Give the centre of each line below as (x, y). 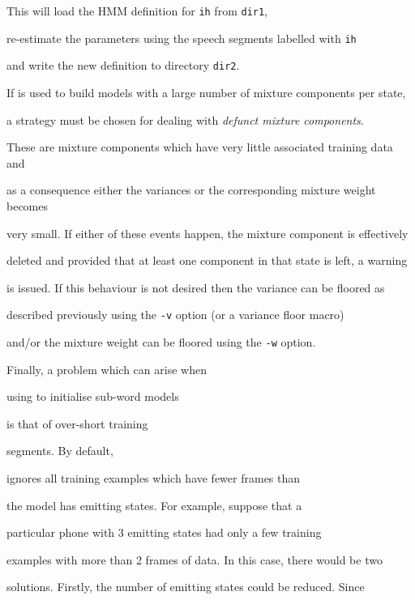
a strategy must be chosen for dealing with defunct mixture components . (185, 119)
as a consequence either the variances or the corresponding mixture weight (191, 190)
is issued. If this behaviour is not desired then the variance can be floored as (196, 287)
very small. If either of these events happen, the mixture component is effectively (207, 233)
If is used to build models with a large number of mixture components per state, (206, 92)
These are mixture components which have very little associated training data (200, 147)
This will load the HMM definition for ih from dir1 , (137, 11)
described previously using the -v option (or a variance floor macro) (175, 315)
